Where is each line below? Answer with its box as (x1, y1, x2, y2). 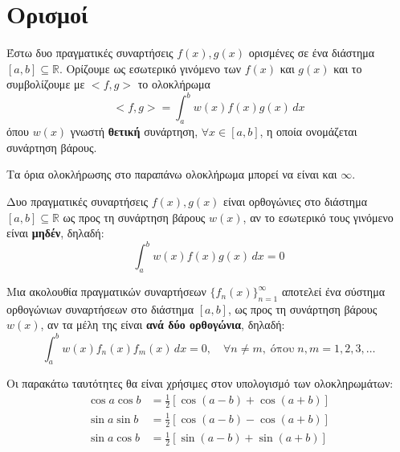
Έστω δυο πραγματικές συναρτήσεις (6, 44, 173, 61)
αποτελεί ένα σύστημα (281, 283, 385, 300)
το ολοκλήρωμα (137, 76, 210, 92)
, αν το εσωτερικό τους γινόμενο (243, 208, 394, 225)
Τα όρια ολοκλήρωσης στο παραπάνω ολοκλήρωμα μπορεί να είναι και (6, 166, 337, 183)
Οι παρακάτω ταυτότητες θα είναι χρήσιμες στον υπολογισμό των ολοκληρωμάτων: (6, 375, 394, 392)
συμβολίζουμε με (6, 76, 85, 92)
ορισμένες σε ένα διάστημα (248, 44, 375, 61)
